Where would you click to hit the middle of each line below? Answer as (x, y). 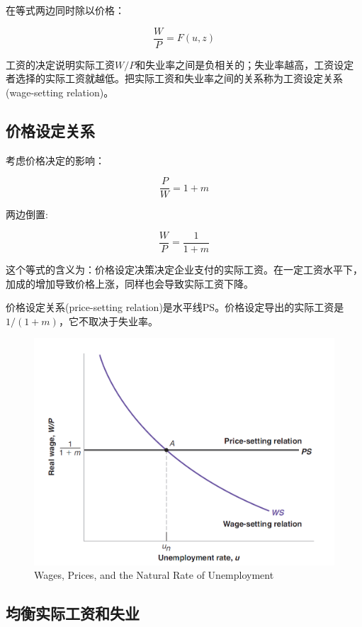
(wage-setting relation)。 (60, 92)
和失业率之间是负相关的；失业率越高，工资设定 (245, 64)
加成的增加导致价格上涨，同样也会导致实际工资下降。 (130, 283)
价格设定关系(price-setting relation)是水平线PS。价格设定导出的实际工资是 (175, 307)
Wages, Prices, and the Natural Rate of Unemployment (154, 575)
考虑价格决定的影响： (55, 160)
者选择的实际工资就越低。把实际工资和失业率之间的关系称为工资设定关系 (174, 78)
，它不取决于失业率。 (108, 321)
